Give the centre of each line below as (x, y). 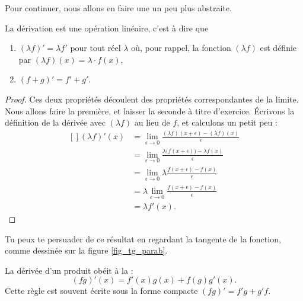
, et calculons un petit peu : (227, 122)
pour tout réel (95, 48)
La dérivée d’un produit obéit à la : (69, 270)
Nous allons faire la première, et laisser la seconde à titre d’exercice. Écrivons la (150, 111)
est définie (278, 48)
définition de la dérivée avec (55, 122)
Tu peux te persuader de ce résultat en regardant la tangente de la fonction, (143, 238)
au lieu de (152, 122)
